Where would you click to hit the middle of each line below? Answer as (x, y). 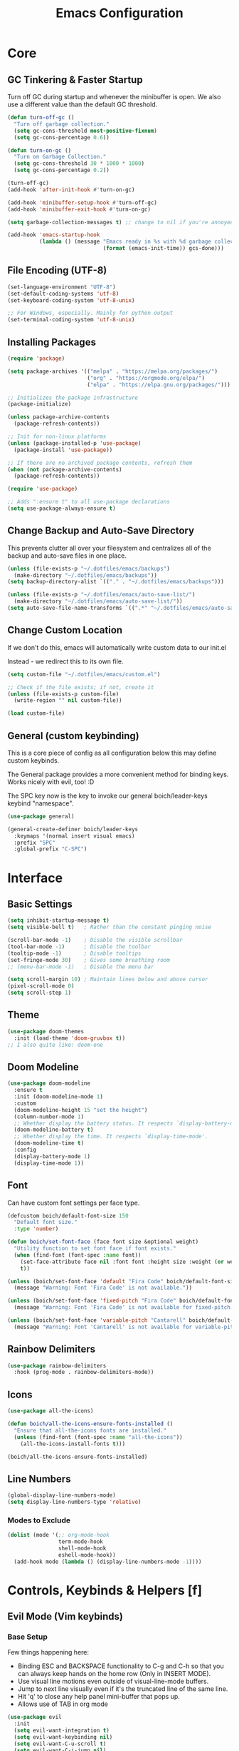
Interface (35, 878)
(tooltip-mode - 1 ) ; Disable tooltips (74, 953)
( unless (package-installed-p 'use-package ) (74, 443)
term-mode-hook (80, 1542)
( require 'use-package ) (43, 489)
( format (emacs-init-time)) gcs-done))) (163, 249)
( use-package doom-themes (46, 1031)
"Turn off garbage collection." (62, 124)
